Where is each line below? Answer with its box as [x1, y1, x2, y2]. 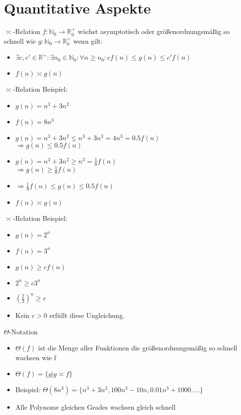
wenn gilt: [73, 35, 103, 46]
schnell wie [4, 35, 36, 46]
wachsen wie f [15, 352, 56, 362]
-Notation [9, 326, 38, 336]
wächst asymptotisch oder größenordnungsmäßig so [78, 26, 230, 36]
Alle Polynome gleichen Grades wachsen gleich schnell [15, 402, 176, 412]
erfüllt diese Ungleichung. [49, 310, 125, 320]
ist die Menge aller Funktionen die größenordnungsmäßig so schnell [38, 343, 238, 353]
